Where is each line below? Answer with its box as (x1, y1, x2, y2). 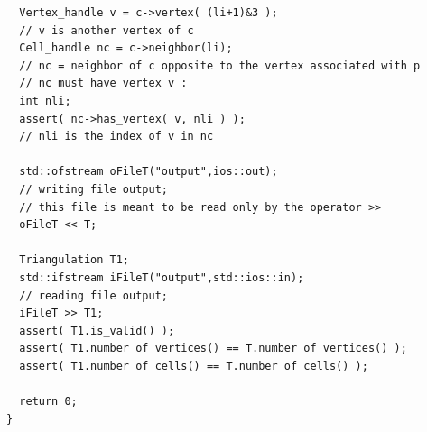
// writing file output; (19, 182, 168, 196)
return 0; (19, 395, 78, 409)
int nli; (19, 94, 71, 107)
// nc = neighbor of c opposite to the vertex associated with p (19, 59, 421, 72)
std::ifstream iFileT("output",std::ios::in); (19, 271, 304, 284)
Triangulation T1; (19, 253, 130, 267)
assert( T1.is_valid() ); (19, 324, 175, 337)
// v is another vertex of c (19, 23, 194, 37)
